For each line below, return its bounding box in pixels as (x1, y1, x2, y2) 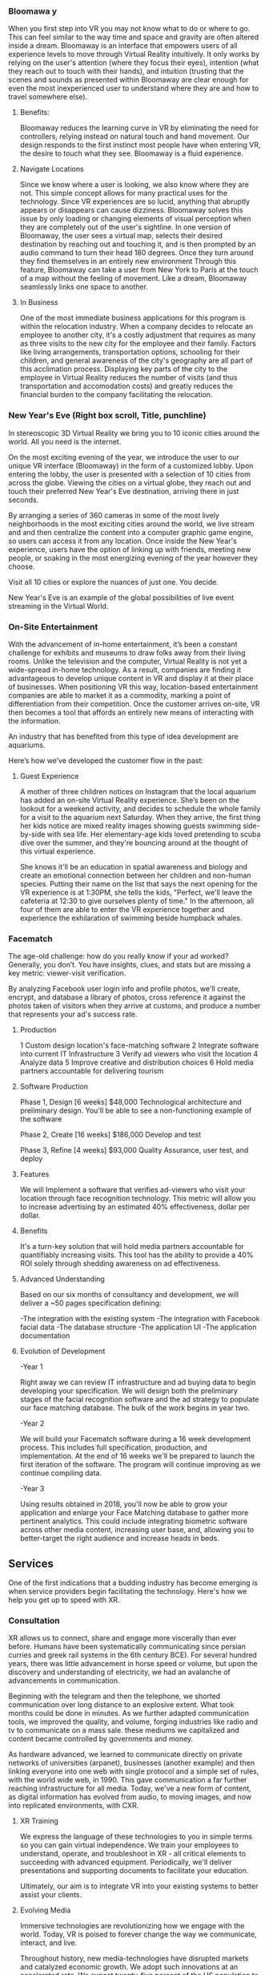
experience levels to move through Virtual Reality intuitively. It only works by (8, 50, 260, 59)
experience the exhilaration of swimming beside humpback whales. (19, 913, 243, 923)
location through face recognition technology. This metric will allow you (19, 1194, 256, 1203)
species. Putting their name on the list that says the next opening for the (19, 878, 258, 888)
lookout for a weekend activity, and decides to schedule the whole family (19, 804, 261, 813)
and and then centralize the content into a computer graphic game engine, (8, 527, 254, 537)
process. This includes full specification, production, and (19, 1442, 208, 1453)
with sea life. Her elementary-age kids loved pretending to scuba (46, 829, 261, 839)
